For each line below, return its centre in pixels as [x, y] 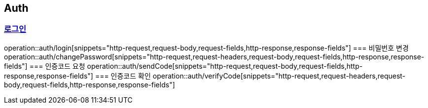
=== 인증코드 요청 [57, 66]
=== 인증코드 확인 [123, 76]
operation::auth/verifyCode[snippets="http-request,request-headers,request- [279, 76]
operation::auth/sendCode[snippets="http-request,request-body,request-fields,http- [225, 66]
